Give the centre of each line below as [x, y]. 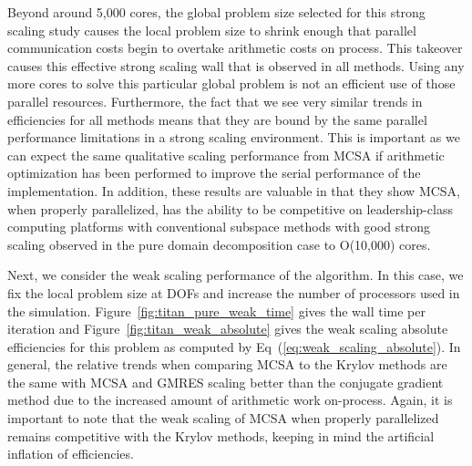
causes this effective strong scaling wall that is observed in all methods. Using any [236, 65]
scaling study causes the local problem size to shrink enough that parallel [212, 30]
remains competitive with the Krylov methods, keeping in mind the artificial [221, 435]
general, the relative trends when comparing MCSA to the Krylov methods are [227, 364]
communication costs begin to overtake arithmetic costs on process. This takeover [235, 48]
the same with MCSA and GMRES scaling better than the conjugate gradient [226, 382]
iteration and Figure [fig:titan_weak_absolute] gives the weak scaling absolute [228, 329]
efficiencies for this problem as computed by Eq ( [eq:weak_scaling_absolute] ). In [234, 346]
